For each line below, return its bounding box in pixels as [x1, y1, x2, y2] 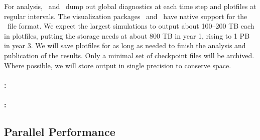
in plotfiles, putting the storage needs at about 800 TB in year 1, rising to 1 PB [4, 30, 250, 41]
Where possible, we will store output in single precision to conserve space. [4, 60, 231, 70]
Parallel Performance [4, 123, 115, 139]
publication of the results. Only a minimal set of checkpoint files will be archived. [4, 50, 254, 60]
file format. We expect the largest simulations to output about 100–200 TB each [7, 21, 254, 31]
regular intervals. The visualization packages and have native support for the [4, 11, 247, 21]
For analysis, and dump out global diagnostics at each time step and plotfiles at [4, 1, 256, 11]
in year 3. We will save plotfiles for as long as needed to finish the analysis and [4, 40, 246, 51]
